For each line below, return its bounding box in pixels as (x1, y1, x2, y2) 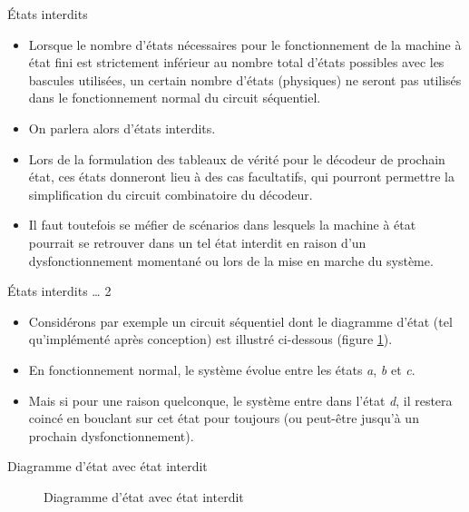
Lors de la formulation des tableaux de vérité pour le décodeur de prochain (28, 149, 445, 168)
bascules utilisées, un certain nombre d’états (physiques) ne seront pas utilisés (28, 70, 462, 89)
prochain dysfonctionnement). (28, 426, 194, 445)
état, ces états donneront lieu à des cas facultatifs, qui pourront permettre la (28, 167, 454, 186)
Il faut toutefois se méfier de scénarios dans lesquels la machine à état (28, 215, 416, 234)
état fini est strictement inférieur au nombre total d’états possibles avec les (28, 53, 445, 72)
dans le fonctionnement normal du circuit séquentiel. (28, 88, 321, 107)
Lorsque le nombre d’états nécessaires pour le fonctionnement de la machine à (28, 34, 462, 54)
